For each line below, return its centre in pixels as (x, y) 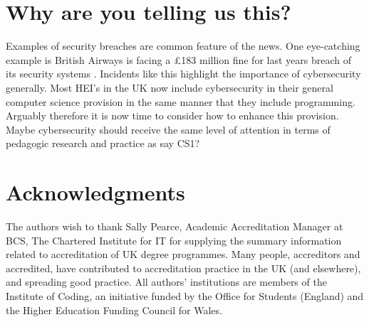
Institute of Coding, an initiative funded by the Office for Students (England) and (185, 295)
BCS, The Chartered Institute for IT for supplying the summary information (174, 240)
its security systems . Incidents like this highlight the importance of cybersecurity (183, 74)
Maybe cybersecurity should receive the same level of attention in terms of (168, 129)
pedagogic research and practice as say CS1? (103, 143)
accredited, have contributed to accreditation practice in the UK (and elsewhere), (183, 268)
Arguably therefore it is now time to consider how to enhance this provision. (172, 116)
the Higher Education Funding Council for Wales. (114, 310)
